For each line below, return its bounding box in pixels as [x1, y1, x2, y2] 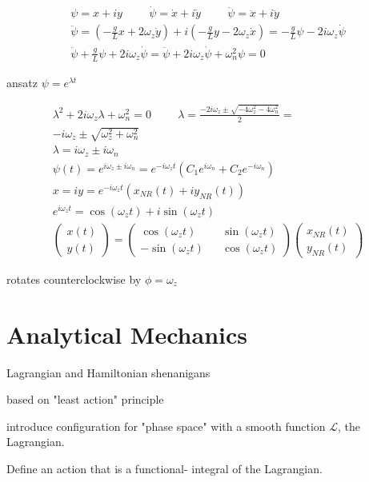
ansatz [6, 74, 38, 90]
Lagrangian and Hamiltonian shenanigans [6, 364, 211, 380]
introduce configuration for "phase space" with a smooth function [6, 417, 326, 434]
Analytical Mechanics [6, 317, 248, 350]
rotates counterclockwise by [6, 270, 142, 287]
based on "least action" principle [6, 391, 164, 408]
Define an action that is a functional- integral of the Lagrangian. [6, 460, 323, 477]
